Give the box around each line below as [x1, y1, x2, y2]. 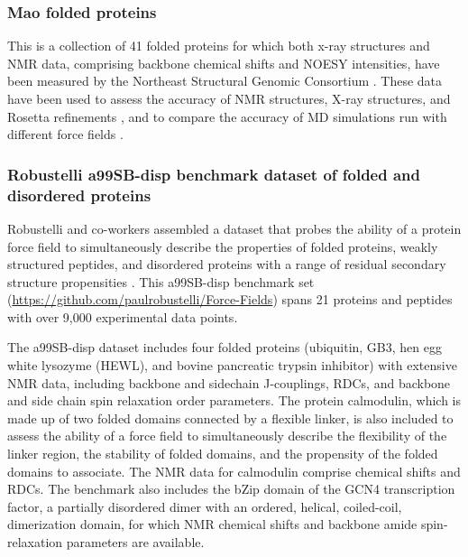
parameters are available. [66, 533, 205, 552]
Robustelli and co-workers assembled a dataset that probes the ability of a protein [7, 218, 462, 237]
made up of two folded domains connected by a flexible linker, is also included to [7, 408, 454, 427]
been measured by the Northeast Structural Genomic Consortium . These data [7, 71, 443, 90]
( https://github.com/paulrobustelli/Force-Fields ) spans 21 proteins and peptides [7, 290, 453, 309]
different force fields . [7, 125, 124, 144]
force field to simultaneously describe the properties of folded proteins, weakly [7, 237, 438, 255]
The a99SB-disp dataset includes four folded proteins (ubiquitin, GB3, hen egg [7, 338, 442, 357]
